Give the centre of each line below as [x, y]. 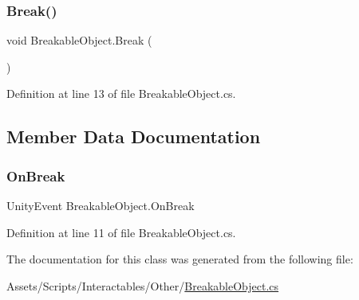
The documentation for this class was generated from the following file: [180, 259]
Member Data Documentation [134, 136]
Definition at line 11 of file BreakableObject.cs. [121, 232]
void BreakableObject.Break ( [79, 40]
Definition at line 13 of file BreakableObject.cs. [121, 94]
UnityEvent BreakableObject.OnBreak [101, 205]
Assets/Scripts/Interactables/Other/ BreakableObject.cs [143, 285]
